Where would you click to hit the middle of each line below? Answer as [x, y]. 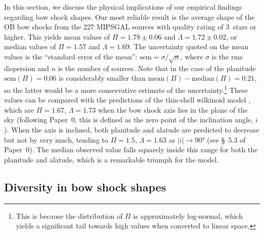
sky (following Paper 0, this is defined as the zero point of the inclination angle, [129, 120]
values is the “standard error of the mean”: [71, 56]
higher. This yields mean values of [57, 36]
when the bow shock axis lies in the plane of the [173, 109]
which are [19, 109]
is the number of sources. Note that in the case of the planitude [157, 68]
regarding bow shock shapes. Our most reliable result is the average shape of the [129, 16]
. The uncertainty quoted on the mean [189, 46]
